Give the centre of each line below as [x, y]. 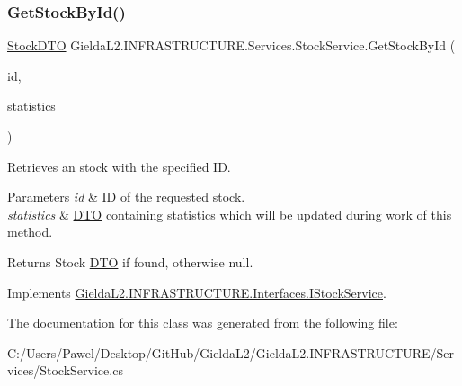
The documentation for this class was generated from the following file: [203, 323]
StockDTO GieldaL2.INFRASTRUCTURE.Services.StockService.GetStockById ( [231, 45]
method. [30, 232]
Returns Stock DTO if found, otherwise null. [130, 261]
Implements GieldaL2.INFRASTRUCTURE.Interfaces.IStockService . [197, 292]
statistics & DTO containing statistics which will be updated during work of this [230, 214]
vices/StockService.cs [65, 370]
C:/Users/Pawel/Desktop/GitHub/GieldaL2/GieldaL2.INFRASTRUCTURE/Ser [231, 352]
